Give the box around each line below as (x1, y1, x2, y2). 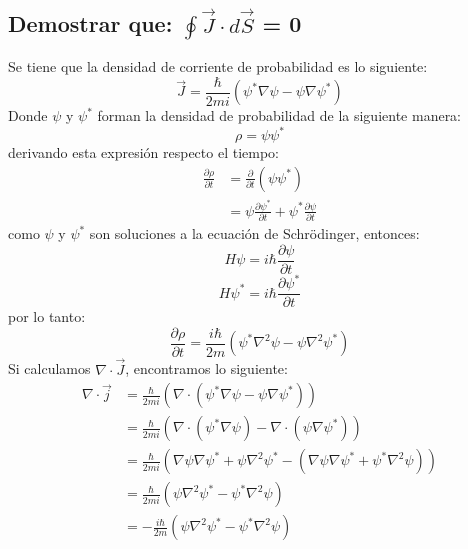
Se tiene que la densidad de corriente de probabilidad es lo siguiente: (8, 56, 428, 77)
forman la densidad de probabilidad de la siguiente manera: (97, 105, 462, 126)
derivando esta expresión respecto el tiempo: (8, 142, 279, 163)
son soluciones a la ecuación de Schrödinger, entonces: (89, 223, 420, 244)
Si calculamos (8, 358, 91, 379)
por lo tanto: (8, 306, 86, 327)
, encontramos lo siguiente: (125, 358, 288, 379)
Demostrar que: (8, 8, 173, 39)
